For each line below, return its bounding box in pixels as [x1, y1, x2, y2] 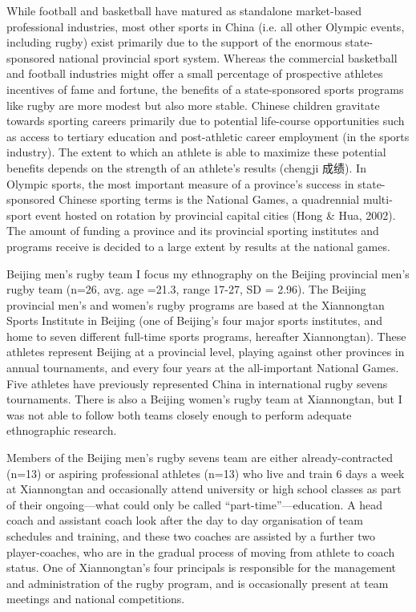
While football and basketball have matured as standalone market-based [6, 2, 361, 18]
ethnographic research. [6, 422, 117, 439]
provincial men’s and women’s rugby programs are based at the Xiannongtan [6, 296, 385, 313]
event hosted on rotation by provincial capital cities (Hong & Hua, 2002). [35, 206, 396, 223]
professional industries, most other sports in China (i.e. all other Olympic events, [6, 18, 405, 34]
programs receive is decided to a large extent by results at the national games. [6, 237, 390, 254]
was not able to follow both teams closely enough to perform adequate [6, 406, 352, 423]
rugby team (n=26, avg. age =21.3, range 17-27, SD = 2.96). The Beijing [6, 281, 366, 298]
